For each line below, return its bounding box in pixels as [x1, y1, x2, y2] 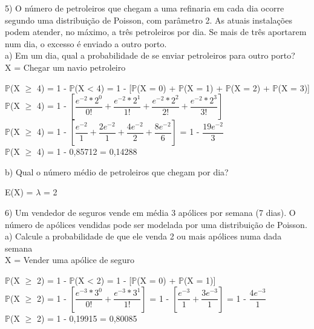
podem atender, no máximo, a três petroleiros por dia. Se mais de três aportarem [5, 25, 307, 38]
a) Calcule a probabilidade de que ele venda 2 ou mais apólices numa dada [5, 230, 282, 243]
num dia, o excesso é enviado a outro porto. [5, 37, 167, 50]
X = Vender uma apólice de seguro [5, 253, 135, 266]
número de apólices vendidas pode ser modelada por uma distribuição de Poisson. [5, 218, 307, 230]
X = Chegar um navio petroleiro [5, 60, 126, 73]
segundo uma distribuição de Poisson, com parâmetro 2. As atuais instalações [5, 13, 292, 26]
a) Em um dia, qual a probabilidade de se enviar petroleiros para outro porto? [5, 49, 295, 62]
